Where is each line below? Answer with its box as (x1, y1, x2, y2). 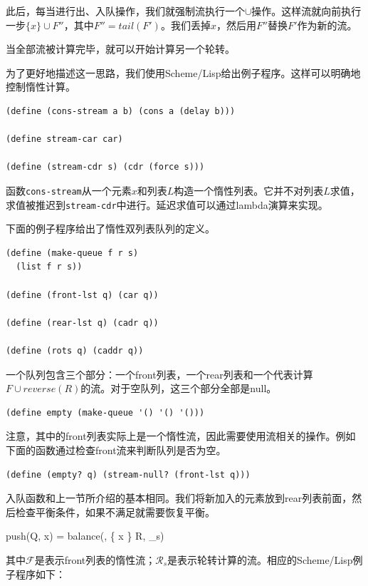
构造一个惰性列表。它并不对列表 (174, 183, 324, 197)
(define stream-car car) (6, 134, 123, 145)
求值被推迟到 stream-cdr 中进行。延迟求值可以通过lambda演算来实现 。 (6, 197, 328, 212)
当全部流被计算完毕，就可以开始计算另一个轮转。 (6, 41, 235, 56)
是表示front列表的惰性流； (34, 552, 156, 567)
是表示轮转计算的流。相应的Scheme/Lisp (167, 552, 353, 567)
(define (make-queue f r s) (6, 247, 139, 258)
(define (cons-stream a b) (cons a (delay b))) (6, 106, 236, 116)
